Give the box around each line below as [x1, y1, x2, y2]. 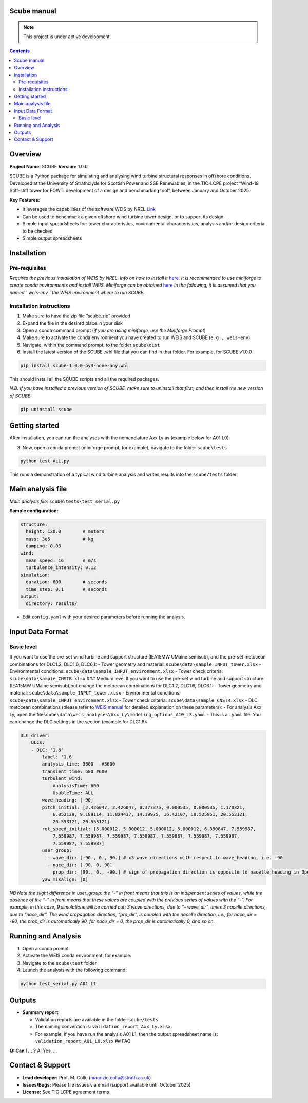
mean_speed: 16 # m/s [26, 557, 97, 563]
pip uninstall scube [20, 406, 72, 412]
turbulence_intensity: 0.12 [26, 565, 97, 571]
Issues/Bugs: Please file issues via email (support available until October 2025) [22, 1081, 191, 1088]
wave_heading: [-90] [42, 797, 94, 803]
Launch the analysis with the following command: [22, 967, 127, 973]
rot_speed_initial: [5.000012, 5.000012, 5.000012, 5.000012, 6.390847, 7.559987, [42, 826, 256, 832]
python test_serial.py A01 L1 [20, 981, 97, 987]
